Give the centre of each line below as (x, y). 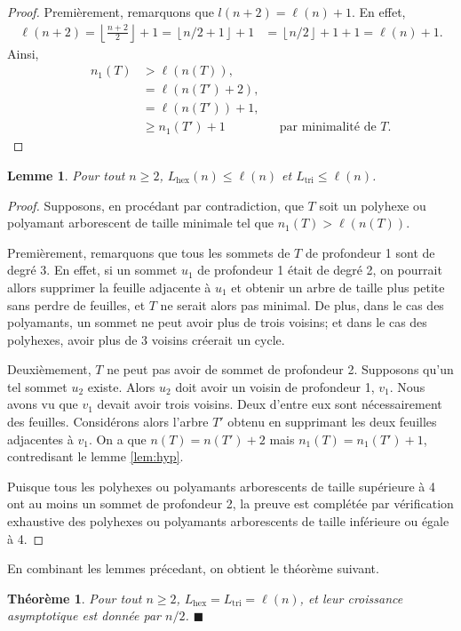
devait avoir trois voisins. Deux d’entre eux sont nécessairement (270, 404)
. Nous (407, 386)
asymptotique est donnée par (84, 615)
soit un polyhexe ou (373, 205)
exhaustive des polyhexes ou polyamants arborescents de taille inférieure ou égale (228, 521)
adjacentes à (40, 439)
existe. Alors (121, 386)
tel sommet (37, 386)
